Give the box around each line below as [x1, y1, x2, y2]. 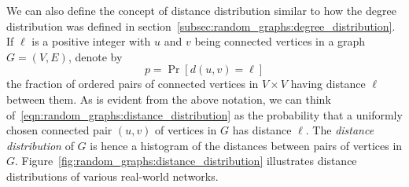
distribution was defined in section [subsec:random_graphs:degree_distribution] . [6, 17, 396, 34]
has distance [232, 122, 292, 138]
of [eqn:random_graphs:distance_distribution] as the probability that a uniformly [6, 106, 403, 123]
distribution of [6, 137, 74, 153]
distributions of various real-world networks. [6, 167, 219, 184]
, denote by [68, 48, 123, 64]
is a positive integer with [31, 33, 151, 49]
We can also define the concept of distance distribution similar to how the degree [6, 2, 396, 18]
